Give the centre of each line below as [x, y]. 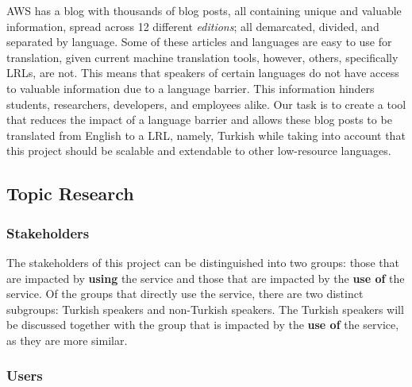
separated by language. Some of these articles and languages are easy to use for [199, 42]
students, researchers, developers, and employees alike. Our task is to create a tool [206, 104]
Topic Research [70, 193]
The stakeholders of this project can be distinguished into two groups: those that [203, 262]
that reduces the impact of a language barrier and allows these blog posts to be [199, 120]
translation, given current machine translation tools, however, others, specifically [202, 57]
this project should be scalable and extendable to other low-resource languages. [199, 151]
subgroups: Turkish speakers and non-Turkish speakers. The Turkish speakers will [205, 309]
